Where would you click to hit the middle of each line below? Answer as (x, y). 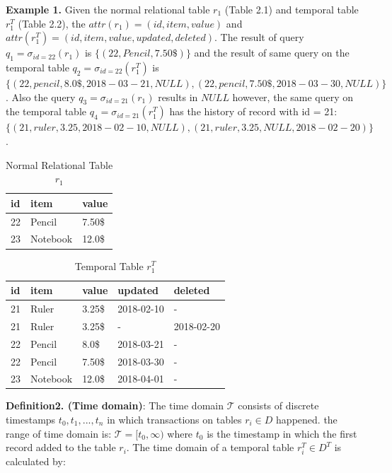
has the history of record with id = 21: (253, 111)
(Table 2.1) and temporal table (292, 9)
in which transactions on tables (174, 420)
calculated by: (36, 461)
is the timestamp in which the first (282, 433)
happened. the (307, 420)
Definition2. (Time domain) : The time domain (115, 405)
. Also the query (41, 97)
